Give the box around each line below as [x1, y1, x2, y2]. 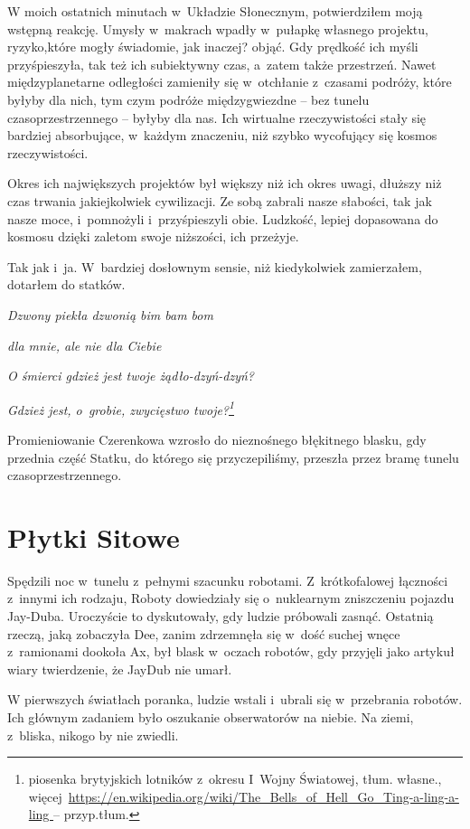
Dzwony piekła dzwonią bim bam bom [7, 305, 213, 324]
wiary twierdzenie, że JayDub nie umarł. [7, 659, 232, 678]
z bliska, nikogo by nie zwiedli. [7, 725, 179, 744]
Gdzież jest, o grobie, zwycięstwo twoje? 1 [7, 397, 234, 419]
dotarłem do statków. [7, 275, 126, 294]
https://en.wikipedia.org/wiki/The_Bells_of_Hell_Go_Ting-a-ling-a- [68, 787, 459, 805]
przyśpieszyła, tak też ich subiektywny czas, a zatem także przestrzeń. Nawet [7, 54, 437, 73]
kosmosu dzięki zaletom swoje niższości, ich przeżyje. [7, 227, 299, 246]
